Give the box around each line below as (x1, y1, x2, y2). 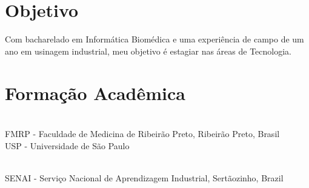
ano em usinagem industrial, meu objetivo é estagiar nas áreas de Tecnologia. (5, 44, 291, 57)
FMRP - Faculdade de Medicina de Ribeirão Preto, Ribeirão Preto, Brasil (5, 127, 280, 140)
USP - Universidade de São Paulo (5, 139, 130, 152)
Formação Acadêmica (5, 80, 185, 105)
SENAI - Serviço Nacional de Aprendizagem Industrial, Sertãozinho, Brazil (5, 171, 284, 184)
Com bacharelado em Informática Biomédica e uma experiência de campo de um (5, 33, 304, 45)
